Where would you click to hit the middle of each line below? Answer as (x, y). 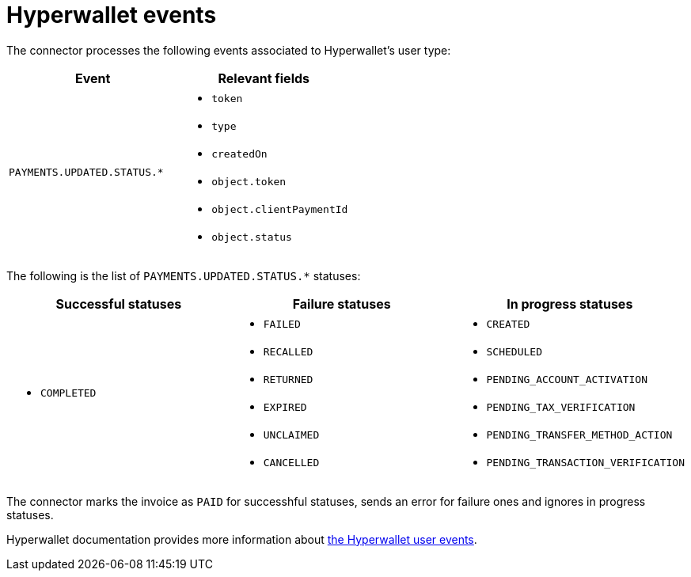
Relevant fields (264, 78)
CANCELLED (291, 462)
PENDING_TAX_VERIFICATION (561, 407)
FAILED (282, 324)
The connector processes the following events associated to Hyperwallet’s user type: (229, 50)
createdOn (239, 154)
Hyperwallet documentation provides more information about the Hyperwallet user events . (242, 539)
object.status (252, 237)
